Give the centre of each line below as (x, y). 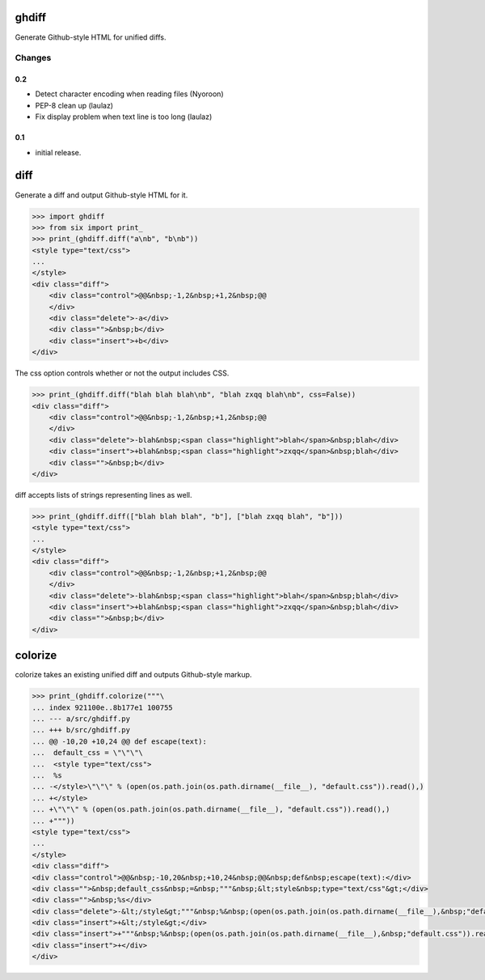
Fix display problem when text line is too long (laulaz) (124, 117)
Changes (33, 58)
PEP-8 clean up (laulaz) (74, 105)
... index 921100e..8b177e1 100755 (102, 707)
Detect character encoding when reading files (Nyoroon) (129, 94)
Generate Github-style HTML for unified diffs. (91, 37)
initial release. (58, 152)
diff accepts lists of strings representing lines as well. (103, 494)
